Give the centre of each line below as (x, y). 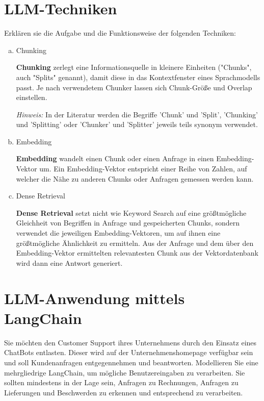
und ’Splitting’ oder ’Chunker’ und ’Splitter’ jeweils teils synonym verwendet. (137, 124)
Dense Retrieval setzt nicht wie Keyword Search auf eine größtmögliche (131, 212)
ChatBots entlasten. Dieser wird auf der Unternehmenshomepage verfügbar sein (129, 352)
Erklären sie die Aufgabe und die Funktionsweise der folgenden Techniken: (120, 33)
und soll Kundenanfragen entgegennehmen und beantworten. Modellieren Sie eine (131, 362)
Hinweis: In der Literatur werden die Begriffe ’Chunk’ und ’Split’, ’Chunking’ (137, 114)
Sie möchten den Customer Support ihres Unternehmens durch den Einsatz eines (130, 342)
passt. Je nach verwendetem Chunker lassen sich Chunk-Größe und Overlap (134, 87)
